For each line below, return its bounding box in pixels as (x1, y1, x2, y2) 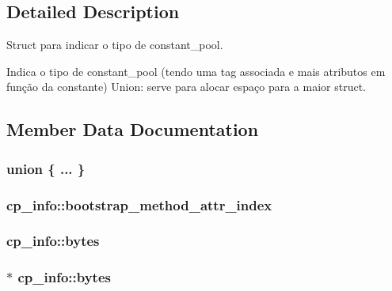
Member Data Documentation (6, 117, 259, 142)
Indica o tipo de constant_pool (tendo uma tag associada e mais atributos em (6, 62, 386, 79)
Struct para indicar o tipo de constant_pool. (6, 36, 223, 53)
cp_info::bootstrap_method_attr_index (6, 195, 272, 214)
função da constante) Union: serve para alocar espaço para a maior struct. (6, 78, 366, 95)
